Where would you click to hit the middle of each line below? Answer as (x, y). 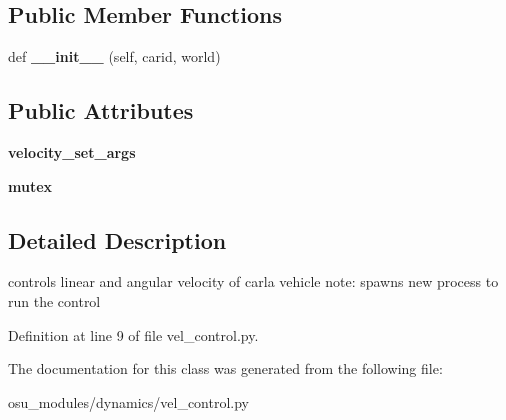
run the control (54, 300)
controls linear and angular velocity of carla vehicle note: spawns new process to (253, 281)
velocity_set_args (72, 152)
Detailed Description (117, 239)
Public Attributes (101, 110)
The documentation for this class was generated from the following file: (225, 368)
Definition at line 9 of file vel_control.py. (133, 334)
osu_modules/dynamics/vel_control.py (129, 401)
